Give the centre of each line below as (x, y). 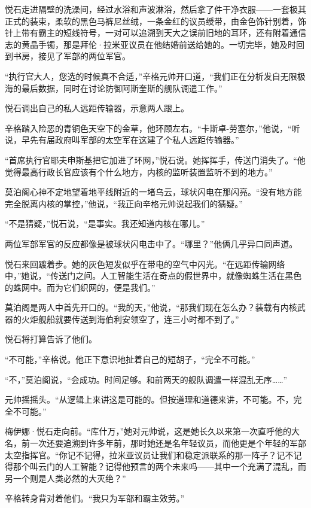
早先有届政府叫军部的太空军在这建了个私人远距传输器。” (130, 140)
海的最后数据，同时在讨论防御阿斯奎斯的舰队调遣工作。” (114, 88)
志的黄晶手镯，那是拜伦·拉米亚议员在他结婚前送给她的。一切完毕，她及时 (150, 44)
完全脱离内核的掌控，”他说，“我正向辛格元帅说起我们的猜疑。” (124, 203)
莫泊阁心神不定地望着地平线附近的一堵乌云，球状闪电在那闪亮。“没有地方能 (153, 192)
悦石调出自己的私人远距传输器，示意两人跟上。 (97, 108)
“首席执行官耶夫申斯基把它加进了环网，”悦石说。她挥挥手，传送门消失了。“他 (155, 159)
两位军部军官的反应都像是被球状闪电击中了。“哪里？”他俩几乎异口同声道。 (151, 243)
